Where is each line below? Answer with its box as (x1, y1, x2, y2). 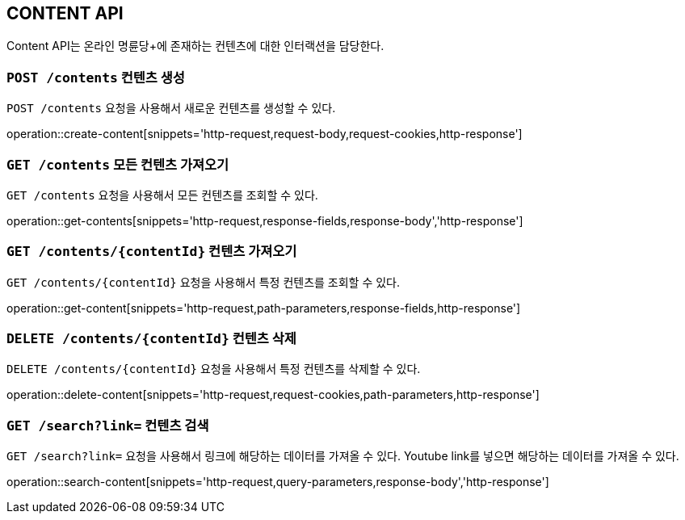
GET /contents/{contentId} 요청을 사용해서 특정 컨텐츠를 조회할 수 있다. (6, 275, 401, 289)
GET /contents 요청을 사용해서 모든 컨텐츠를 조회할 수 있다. (6, 187, 318, 202)
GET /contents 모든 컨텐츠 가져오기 (6, 156, 229, 173)
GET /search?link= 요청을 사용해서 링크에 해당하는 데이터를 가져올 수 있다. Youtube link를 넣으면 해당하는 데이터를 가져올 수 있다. (6, 449, 679, 463)
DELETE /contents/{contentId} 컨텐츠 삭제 (6, 330, 296, 347)
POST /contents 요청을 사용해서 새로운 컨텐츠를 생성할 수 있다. (6, 101, 336, 115)
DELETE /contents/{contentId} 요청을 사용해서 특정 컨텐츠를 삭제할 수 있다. (6, 362, 421, 376)
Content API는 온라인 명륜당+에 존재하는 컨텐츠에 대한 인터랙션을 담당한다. (6, 39, 385, 53)
